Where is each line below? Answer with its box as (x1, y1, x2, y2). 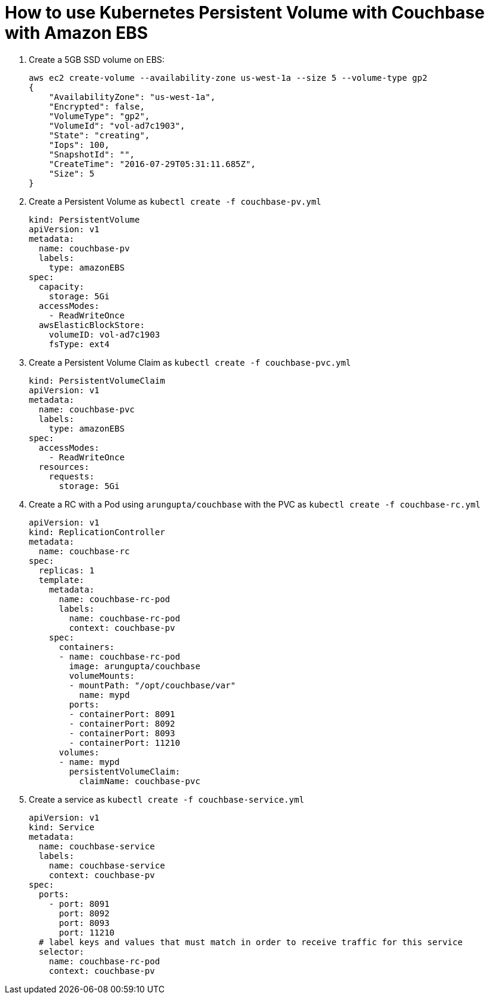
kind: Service (29, 822, 95, 832)
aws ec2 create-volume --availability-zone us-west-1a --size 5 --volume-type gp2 (29, 72, 427, 83)
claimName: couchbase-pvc (79, 776, 201, 786)
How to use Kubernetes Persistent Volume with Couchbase (5, 2, 485, 23)
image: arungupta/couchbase (69, 661, 201, 671)
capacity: (38, 281, 84, 291)
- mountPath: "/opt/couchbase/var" (69, 680, 236, 690)
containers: (59, 642, 115, 652)
